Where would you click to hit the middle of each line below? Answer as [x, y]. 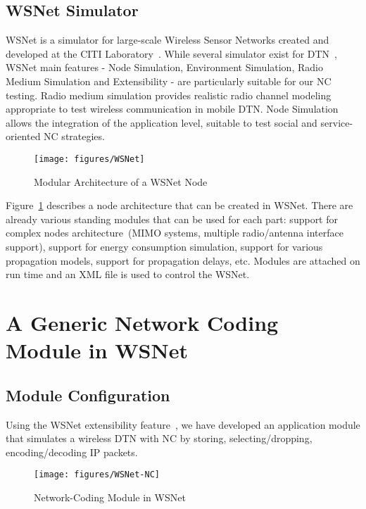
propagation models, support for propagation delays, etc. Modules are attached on [183, 260]
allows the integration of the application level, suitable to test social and [162, 122]
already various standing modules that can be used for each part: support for [172, 219]
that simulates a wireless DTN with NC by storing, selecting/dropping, [159, 438]
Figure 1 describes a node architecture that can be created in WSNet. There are [179, 205]
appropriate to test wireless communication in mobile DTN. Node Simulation [172, 109]
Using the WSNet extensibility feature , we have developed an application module [183, 424]
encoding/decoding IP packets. [72, 452]
